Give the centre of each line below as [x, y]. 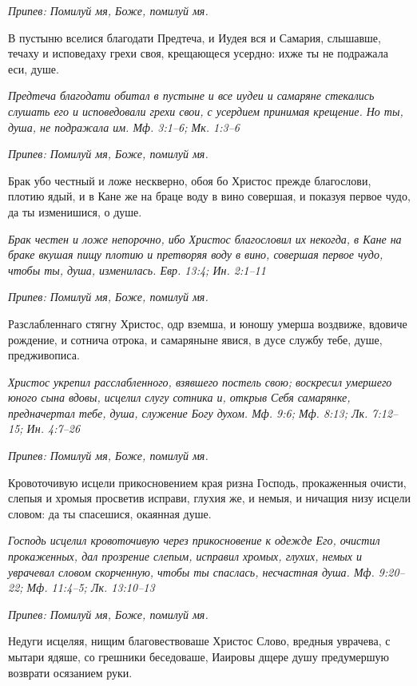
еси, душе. [34, 68]
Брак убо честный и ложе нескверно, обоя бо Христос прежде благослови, [190, 180]
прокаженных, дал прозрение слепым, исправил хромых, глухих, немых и [185, 556]
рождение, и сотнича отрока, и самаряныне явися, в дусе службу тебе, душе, [195, 339]
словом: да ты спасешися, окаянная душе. [110, 513]
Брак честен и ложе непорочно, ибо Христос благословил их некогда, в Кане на [205, 238]
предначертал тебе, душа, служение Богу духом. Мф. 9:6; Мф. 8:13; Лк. [188, 412]
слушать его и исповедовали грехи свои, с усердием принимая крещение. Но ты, [206, 111]
